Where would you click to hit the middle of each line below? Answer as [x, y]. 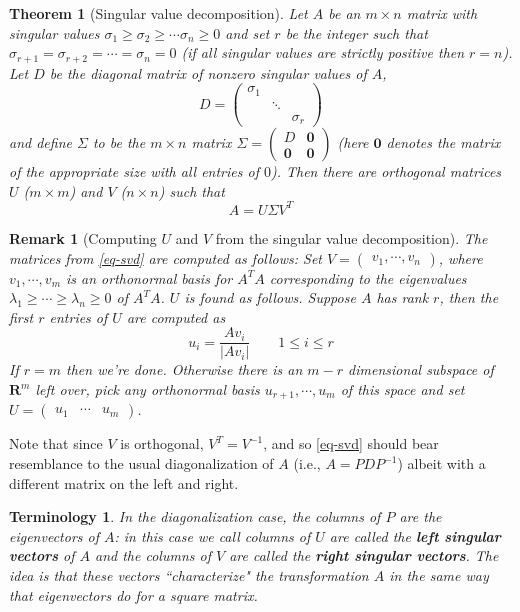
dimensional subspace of [421, 369]
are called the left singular [415, 535]
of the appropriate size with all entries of [134, 171]
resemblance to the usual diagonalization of [141, 463]
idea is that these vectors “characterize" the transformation [189, 575]
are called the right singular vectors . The [364, 555]
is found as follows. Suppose [270, 297]
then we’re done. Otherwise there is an [184, 369]
